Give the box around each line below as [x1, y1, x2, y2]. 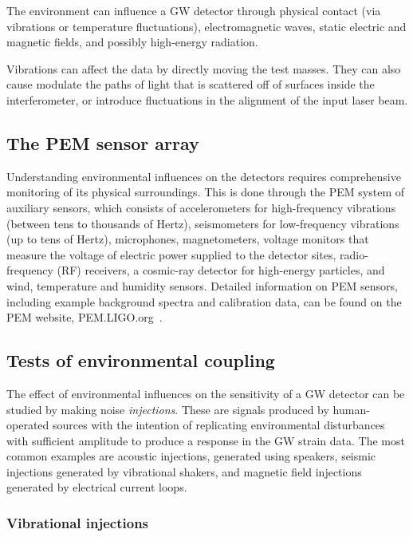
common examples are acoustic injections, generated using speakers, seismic [6, 448, 376, 464]
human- [332, 401, 370, 417]
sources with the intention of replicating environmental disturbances [52, 417, 385, 433]
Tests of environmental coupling [6, 348, 275, 373]
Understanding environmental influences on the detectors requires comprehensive [6, 168, 401, 184]
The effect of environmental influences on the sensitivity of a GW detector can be [6, 385, 405, 401]
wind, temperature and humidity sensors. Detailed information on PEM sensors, [6, 277, 398, 294]
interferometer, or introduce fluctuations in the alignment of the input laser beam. [6, 91, 408, 108]
